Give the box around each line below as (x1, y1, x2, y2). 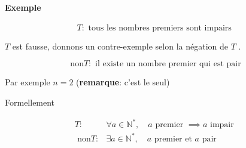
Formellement (5, 95, 55, 108)
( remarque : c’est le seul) (76, 76, 170, 88)
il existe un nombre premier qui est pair (95, 60, 241, 69)
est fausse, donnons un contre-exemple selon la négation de (12, 39, 228, 52)
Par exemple (5, 76, 50, 88)
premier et (154, 134, 192, 143)
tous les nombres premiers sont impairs (88, 23, 232, 32)
